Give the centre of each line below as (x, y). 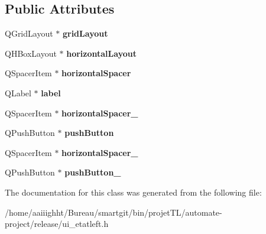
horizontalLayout (101, 53)
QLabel (18, 92)
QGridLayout (29, 33)
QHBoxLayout (31, 53)
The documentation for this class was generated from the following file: (133, 192)
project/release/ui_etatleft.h (57, 224)
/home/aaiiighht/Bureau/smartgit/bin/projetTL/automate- (113, 212)
